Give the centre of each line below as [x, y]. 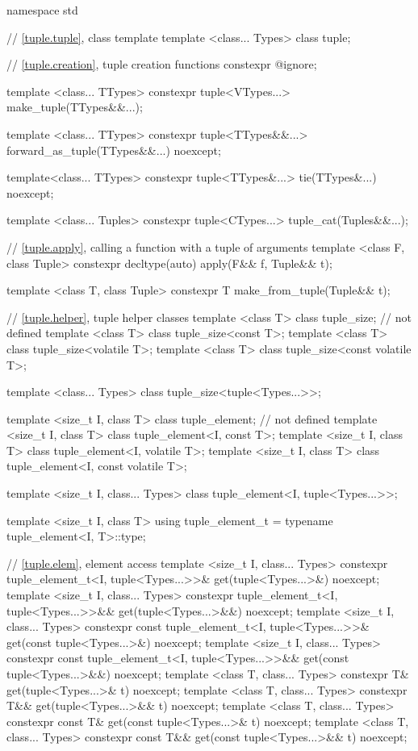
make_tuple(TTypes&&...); [75, 107]
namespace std [42, 10]
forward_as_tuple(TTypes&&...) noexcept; [114, 150]
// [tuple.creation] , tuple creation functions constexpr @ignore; [162, 64]
